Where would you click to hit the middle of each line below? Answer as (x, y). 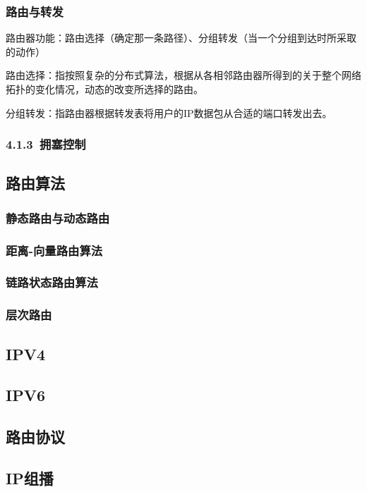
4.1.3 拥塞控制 (46, 144)
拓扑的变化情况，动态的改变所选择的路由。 (104, 89)
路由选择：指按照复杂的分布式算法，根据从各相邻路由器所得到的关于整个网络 (183, 75)
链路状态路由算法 (52, 282)
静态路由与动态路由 (58, 217)
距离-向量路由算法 (54, 250)
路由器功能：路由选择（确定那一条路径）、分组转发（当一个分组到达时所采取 (181, 38)
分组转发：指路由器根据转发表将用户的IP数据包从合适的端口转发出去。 (169, 112)
